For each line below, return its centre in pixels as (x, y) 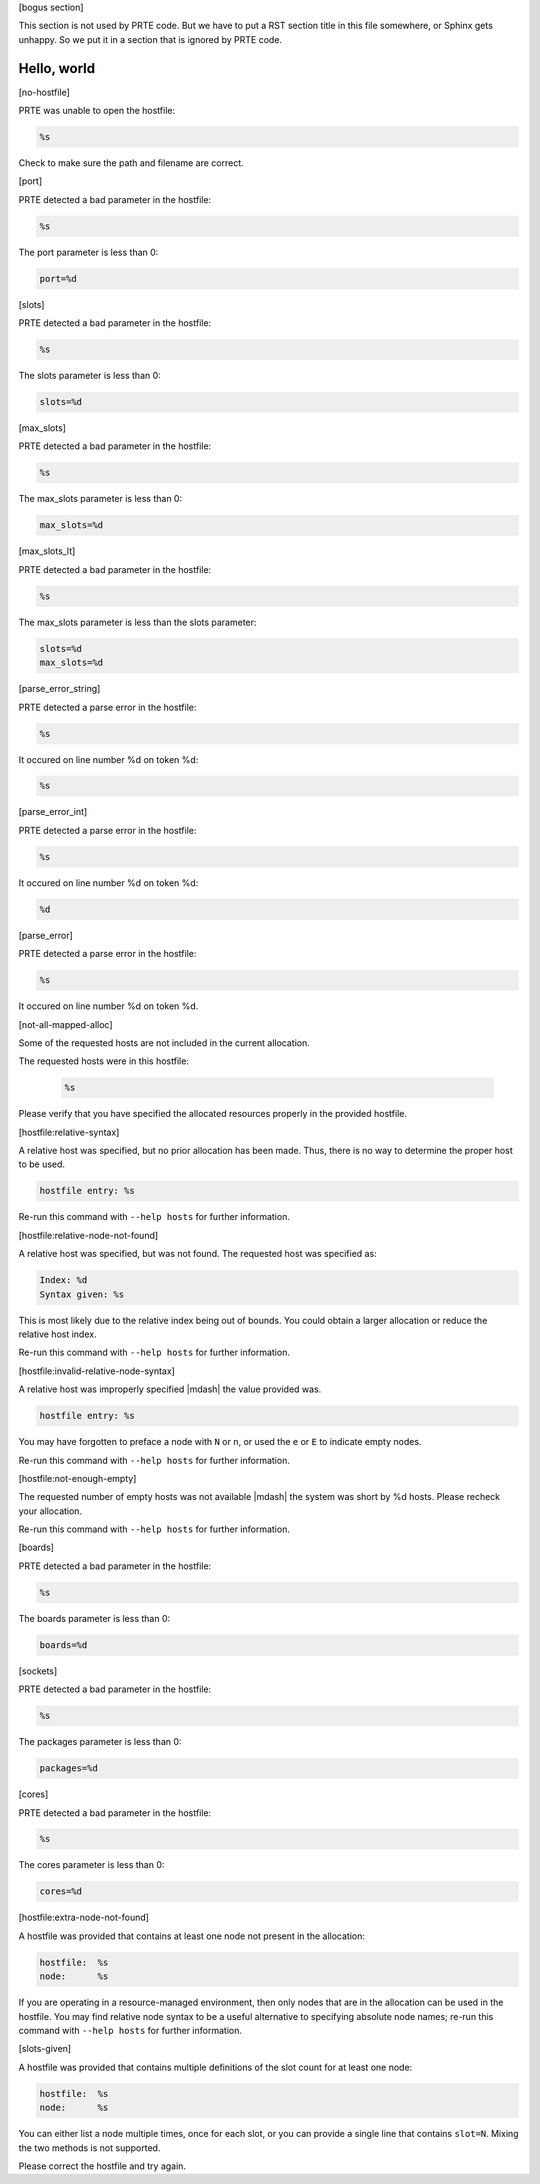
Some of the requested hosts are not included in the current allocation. (164, 1042)
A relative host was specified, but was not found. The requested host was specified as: (197, 1254)
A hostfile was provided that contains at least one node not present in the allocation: (191, 1936)
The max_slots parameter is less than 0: (100, 499)
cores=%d (61, 1891)
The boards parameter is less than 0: (94, 1618)
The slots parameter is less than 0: (90, 376)
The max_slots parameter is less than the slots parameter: (137, 622)
